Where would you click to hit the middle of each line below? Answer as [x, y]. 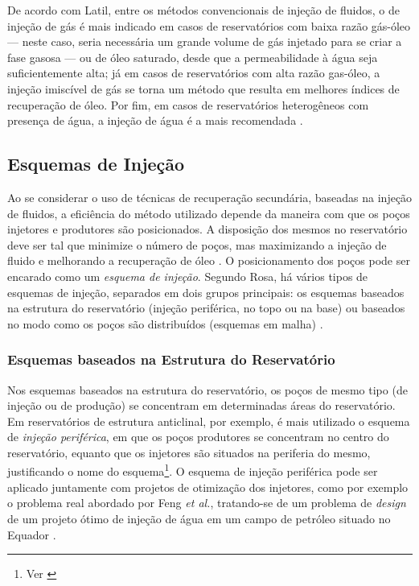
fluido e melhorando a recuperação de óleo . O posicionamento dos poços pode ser [209, 260]
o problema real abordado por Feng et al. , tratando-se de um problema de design [207, 503]
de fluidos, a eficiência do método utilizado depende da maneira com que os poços [209, 213]
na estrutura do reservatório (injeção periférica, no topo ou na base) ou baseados [206, 308]
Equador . [32, 534]
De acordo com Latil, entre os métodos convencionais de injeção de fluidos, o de [203, 10]
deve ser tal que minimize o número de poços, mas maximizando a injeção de [197, 244]
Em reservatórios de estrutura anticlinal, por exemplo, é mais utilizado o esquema [209, 421]
